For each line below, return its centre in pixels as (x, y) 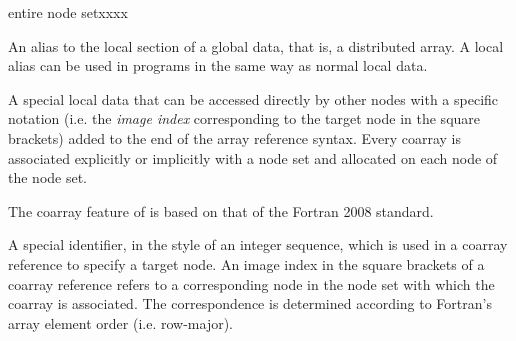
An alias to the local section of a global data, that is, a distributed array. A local (256, 45)
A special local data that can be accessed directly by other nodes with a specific (253, 98)
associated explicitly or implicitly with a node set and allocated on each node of (253, 157)
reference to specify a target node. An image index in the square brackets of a (246, 263)
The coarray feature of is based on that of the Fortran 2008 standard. (221, 210)
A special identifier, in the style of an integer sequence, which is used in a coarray (258, 244)
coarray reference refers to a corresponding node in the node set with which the (251, 283)
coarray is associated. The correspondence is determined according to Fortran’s (250, 303)
